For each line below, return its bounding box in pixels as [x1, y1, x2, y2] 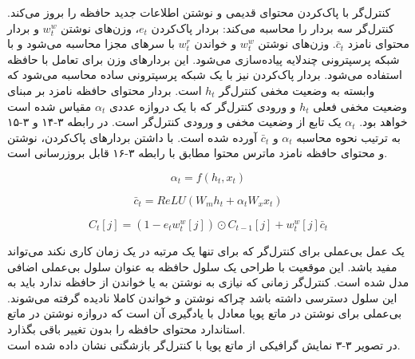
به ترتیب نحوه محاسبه [296, 128, 401, 145]
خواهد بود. [359, 113, 408, 130]
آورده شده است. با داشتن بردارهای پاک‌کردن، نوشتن [7, 128, 258, 145]
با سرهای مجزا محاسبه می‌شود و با [7, 35, 175, 52]
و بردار [7, 19, 39, 36]
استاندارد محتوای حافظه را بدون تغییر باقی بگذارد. [7, 320, 246, 337]
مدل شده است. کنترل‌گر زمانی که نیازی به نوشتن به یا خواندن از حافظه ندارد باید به [7, 274, 409, 290]
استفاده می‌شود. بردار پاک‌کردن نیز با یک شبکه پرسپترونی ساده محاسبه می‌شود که [7, 66, 402, 83]
